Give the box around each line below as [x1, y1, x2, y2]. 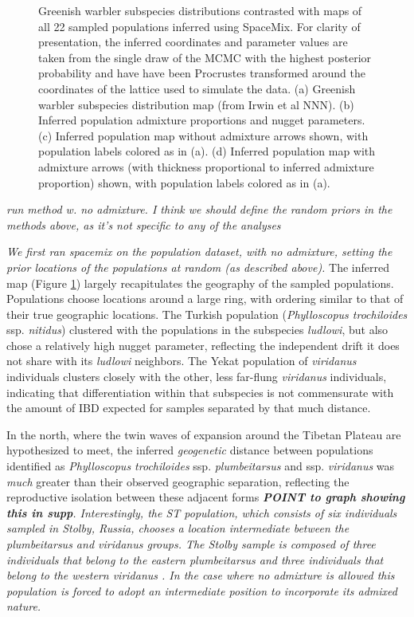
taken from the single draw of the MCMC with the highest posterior [38, 49, 372, 65]
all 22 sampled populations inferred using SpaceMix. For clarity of [38, 18, 361, 34]
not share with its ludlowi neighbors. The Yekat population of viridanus [6, 352, 357, 369]
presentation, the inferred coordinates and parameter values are [38, 33, 348, 50]
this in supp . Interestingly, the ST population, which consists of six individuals [6, 504, 397, 521]
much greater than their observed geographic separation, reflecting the [6, 473, 350, 489]
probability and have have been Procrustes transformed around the [38, 65, 365, 81]
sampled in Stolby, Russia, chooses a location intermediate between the [6, 520, 350, 536]
